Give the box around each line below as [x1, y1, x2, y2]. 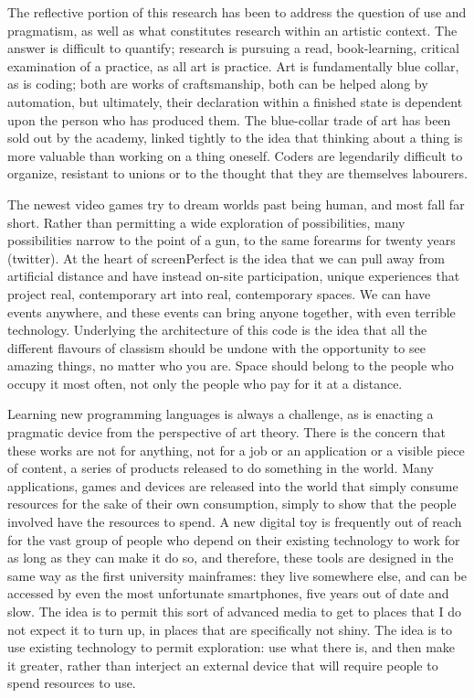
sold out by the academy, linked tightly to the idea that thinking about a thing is [7, 128, 463, 147]
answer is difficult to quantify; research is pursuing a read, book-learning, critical [7, 38, 459, 58]
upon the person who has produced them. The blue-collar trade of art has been [7, 110, 451, 129]
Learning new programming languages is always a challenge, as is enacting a [7, 404, 434, 424]
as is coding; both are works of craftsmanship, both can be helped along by [7, 74, 428, 93]
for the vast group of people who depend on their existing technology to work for [7, 530, 460, 549]
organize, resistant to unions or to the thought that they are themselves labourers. [7, 164, 468, 183]
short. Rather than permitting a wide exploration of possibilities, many [7, 212, 406, 231]
